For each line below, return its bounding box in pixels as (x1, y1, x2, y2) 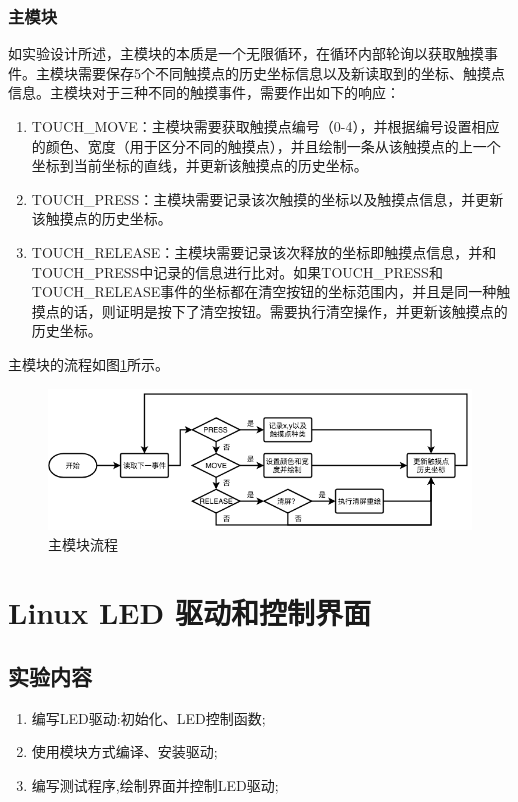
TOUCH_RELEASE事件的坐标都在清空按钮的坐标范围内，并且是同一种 (31, 281, 497, 302)
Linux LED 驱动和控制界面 (8, 592, 371, 633)
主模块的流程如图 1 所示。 (8, 353, 169, 374)
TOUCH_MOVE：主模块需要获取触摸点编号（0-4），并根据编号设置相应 (31, 116, 500, 136)
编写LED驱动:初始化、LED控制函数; (31, 707, 266, 728)
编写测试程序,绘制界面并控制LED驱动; (31, 775, 279, 796)
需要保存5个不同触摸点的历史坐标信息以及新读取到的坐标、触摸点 (77, 62, 505, 83)
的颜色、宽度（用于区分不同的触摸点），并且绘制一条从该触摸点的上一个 (31, 135, 501, 156)
